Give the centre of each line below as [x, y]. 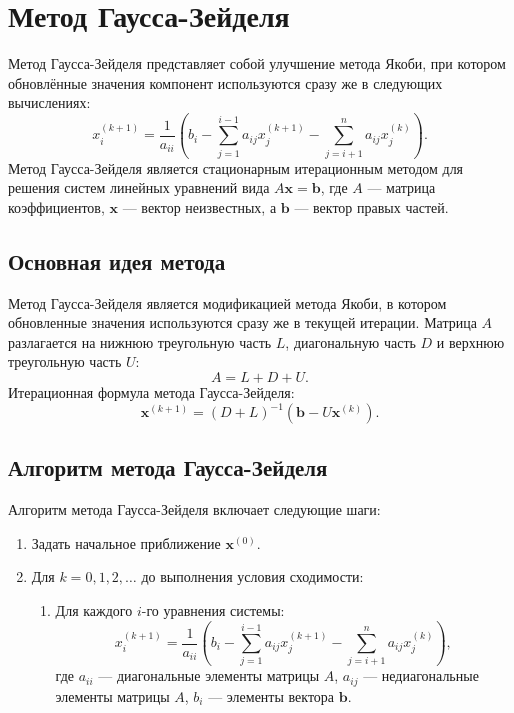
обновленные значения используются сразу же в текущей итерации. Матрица [242, 322]
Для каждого [94, 610]
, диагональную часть [350, 341]
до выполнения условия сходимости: [252, 576]
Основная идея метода [117, 260]
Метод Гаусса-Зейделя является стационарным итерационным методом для [236, 167]
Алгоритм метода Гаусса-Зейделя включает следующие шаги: [194, 509]
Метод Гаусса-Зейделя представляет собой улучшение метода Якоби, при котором [257, 63]
